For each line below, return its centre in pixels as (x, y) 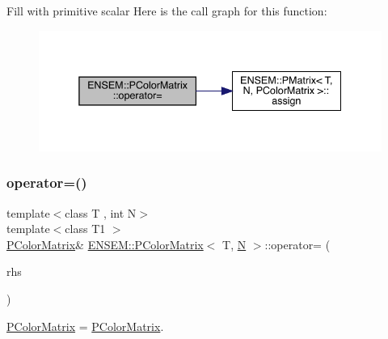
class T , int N (101, 212)
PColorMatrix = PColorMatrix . (85, 326)
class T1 (85, 229)
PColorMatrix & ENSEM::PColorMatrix (105, 244)
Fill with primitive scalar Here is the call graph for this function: (167, 11)
